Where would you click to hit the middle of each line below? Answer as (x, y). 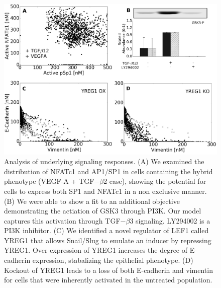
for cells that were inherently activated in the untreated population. (108, 280)
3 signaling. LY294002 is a (170, 220)
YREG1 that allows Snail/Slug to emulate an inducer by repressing (108, 240)
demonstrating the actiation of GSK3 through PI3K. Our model (103, 211)
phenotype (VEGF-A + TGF (49, 181)
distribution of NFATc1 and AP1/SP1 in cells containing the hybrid (108, 171)
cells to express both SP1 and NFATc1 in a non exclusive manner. (105, 191)
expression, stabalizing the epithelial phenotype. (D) (113, 260)
